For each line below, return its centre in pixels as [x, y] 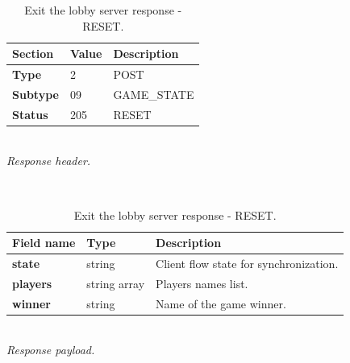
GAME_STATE [154, 94]
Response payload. [51, 350]
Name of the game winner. [221, 303]
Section [33, 54]
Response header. [49, 161]
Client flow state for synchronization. [247, 264]
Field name [44, 243]
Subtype [35, 94]
